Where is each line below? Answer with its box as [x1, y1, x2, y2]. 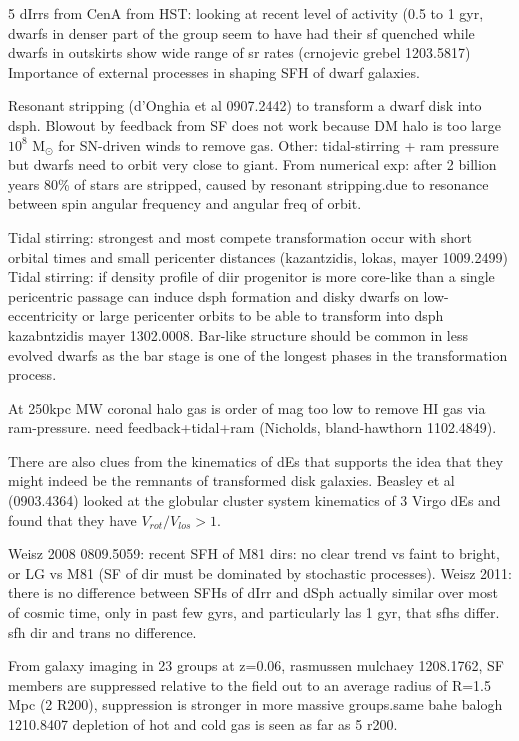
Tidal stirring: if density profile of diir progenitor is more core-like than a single [8, 266, 495, 287]
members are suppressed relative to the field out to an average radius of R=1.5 [8, 674, 491, 695]
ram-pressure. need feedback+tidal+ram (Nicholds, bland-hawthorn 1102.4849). [8, 417, 497, 438]
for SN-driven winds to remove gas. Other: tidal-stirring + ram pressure [58, 134, 499, 155]
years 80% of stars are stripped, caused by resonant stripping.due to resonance [8, 173, 489, 194]
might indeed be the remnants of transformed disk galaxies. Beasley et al [8, 470, 455, 491]
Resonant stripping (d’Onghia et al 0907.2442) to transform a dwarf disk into [8, 95, 482, 116]
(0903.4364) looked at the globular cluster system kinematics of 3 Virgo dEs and [8, 490, 501, 511]
